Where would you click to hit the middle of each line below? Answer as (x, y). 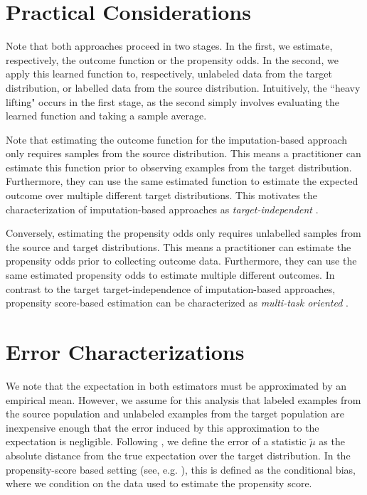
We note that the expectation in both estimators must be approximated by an (176, 385)
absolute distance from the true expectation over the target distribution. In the (178, 455)
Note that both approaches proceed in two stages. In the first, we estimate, (169, 46)
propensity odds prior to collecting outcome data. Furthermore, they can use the (181, 261)
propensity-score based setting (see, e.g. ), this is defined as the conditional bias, (181, 469)
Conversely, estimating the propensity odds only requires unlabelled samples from (183, 233)
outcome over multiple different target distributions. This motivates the (161, 195)
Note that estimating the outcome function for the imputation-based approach (177, 139)
